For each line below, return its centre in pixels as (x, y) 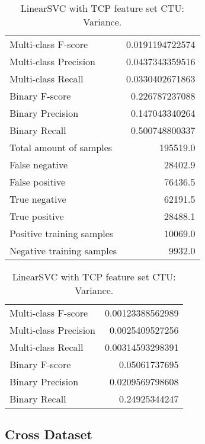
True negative (38, 199)
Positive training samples (62, 233)
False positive (38, 182)
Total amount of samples (61, 147)
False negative (39, 164)
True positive (37, 216)
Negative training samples (63, 250)
